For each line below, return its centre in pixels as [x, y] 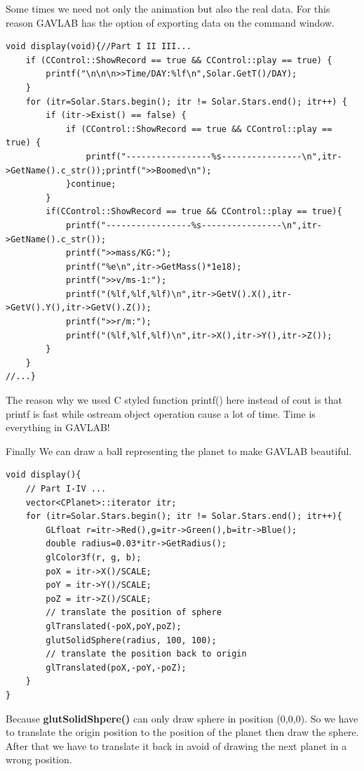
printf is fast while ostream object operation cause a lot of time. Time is [161, 413]
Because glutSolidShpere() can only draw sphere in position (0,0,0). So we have [182, 718]
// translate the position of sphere [134, 613]
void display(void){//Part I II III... [99, 47]
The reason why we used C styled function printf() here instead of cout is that [174, 400]
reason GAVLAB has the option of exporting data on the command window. [170, 22]
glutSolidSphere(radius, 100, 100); [131, 640]
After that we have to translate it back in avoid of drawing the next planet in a [176, 745]
